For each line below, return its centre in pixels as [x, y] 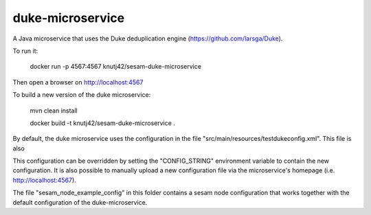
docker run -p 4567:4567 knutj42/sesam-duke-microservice [116, 67]
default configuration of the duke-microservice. [80, 202]
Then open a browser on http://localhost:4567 [78, 82]
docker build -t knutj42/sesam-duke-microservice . [102, 123]
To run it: [25, 51]
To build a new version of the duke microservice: [82, 95]
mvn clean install [54, 111]
